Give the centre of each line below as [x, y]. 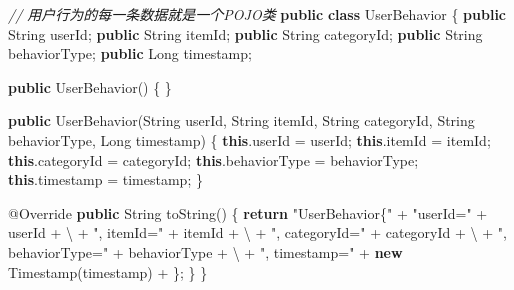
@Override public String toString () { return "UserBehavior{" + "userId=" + [248, 212]
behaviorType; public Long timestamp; [130, 53]
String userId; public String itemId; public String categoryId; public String [245, 33]
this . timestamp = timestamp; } [105, 179]
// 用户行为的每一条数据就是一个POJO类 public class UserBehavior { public [257, 14]
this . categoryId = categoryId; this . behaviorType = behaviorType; [213, 159]
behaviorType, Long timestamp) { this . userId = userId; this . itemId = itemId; [249, 139]
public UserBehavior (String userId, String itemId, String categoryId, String [241, 120]
